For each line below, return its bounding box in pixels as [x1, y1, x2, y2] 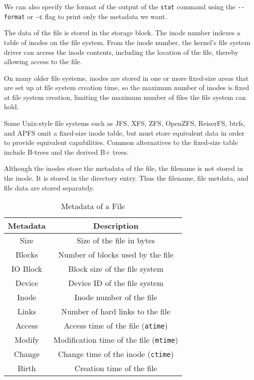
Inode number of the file [74, 291, 158, 303]
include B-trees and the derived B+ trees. [4, 146, 129, 157]
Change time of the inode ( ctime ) [58, 348, 174, 360]
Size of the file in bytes [76, 235, 155, 246]
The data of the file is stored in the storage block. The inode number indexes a [4, 27, 241, 38]
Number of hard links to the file [61, 306, 171, 317]
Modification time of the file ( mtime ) [53, 334, 178, 346]
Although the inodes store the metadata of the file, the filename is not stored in [4, 163, 243, 173]
